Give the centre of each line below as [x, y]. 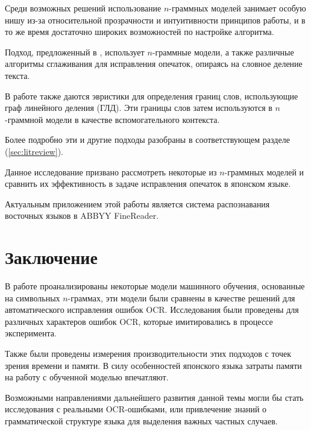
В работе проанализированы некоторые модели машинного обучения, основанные [155, 286]
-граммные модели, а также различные [223, 52]
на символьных [33, 297]
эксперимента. [31, 333]
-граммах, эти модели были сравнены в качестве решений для [181, 297]
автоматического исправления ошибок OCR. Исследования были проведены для [152, 310]
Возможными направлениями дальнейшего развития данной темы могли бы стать [154, 397]
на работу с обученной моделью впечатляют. [87, 377]
